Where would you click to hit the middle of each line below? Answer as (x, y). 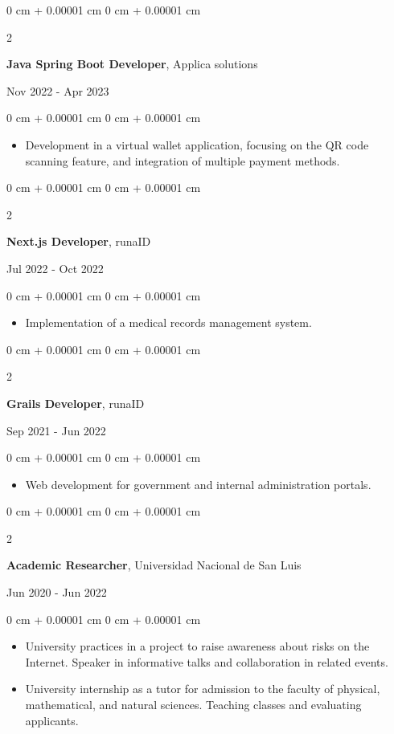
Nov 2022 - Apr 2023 (58, 90)
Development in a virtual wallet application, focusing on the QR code (197, 144)
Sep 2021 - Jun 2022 (56, 430)
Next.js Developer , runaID (79, 241)
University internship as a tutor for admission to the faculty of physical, (203, 689)
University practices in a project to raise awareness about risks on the (197, 646)
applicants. (52, 720)
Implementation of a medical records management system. (168, 322)
